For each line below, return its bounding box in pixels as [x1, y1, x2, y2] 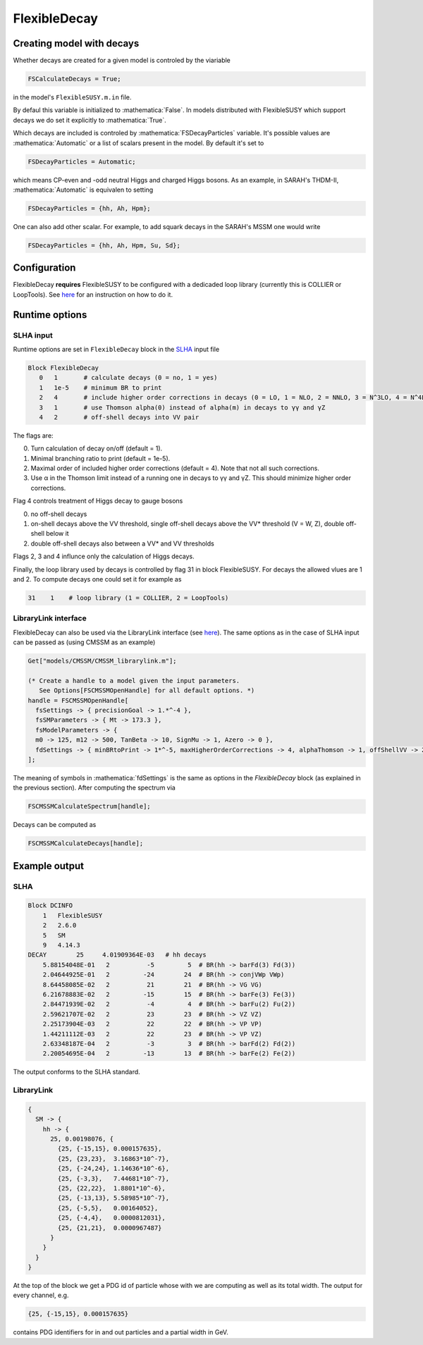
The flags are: [13, 431, 54, 440]
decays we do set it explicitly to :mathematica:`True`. [13, 116, 167, 124]
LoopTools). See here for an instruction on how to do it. [13, 290, 173, 299]
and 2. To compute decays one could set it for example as [13, 575, 182, 583]
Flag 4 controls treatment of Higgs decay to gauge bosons [13, 497, 183, 505]
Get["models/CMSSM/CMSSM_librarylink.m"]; [27, 657, 177, 665]
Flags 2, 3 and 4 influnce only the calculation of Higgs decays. [13, 552, 195, 560]
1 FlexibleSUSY [42, 911, 103, 919]
